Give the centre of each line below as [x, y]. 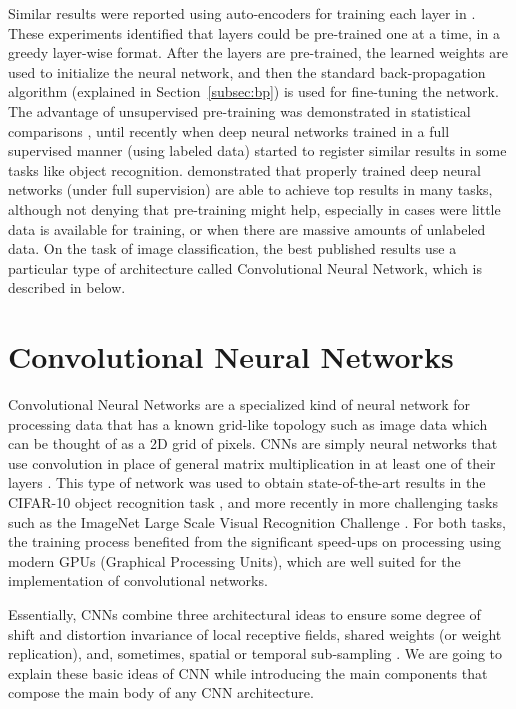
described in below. [67, 287]
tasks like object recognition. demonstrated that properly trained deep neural [245, 169]
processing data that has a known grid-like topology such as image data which [248, 423]
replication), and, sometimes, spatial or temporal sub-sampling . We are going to [255, 653]
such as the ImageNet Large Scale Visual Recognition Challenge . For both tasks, [257, 521]
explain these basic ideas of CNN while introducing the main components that [248, 672]
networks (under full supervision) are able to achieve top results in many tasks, [250, 189]
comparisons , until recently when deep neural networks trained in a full [229, 130]
